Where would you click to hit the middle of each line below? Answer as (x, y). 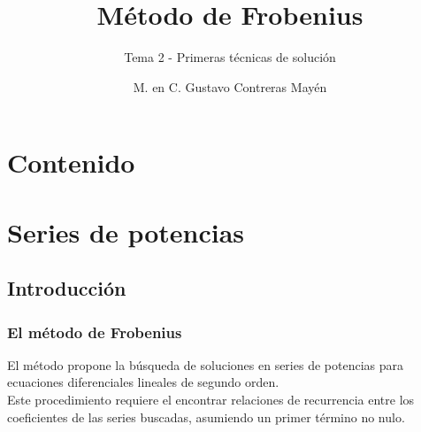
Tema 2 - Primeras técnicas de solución (230, 57)
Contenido (71, 162)
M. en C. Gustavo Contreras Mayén (230, 86)
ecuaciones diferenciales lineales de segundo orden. (143, 382)
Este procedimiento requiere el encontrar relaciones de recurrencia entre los (211, 400)
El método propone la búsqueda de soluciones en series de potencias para (205, 364)
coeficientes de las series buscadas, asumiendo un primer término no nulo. (206, 417)
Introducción (67, 288)
